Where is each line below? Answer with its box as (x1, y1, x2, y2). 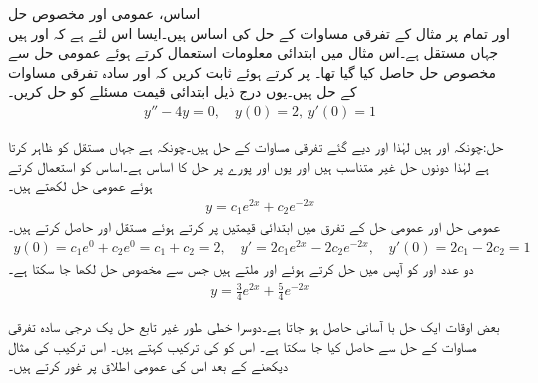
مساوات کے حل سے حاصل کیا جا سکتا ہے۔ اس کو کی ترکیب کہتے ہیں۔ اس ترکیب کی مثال (8, 335, 477, 356)
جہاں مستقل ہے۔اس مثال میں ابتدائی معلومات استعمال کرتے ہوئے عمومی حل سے (8, 42, 499, 63)
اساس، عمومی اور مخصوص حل (8, 3, 201, 23)
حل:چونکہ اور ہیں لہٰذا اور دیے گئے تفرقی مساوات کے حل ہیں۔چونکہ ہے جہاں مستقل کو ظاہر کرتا (8, 136, 504, 156)
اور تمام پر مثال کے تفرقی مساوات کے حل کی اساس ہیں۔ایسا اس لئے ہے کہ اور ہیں (8, 22, 510, 43)
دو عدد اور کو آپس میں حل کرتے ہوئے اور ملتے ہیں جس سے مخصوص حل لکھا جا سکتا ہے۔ (8, 258, 474, 279)
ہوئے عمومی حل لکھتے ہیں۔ (8, 175, 153, 196)
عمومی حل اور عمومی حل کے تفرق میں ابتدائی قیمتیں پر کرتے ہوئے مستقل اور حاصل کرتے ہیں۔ (8, 216, 501, 237)
